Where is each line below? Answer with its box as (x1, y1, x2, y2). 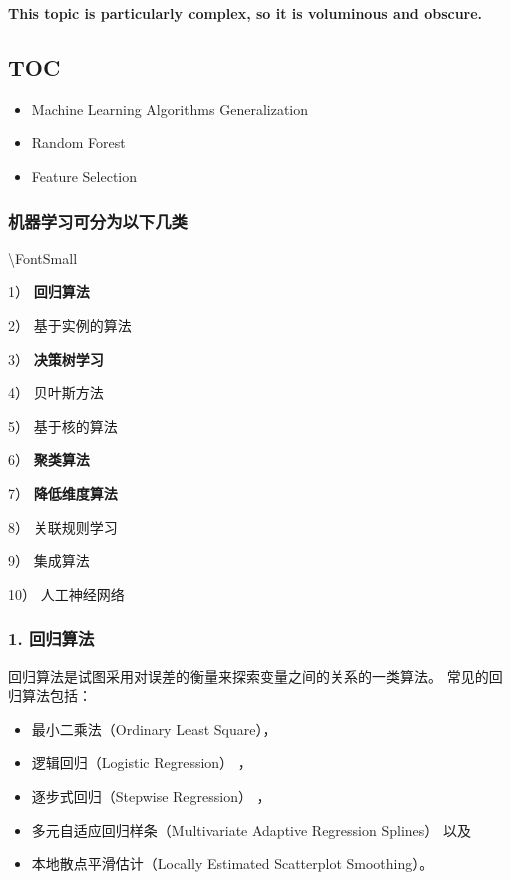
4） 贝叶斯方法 (8, 382, 104, 403)
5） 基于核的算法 (8, 415, 118, 436)
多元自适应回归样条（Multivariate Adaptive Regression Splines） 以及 (31, 819, 471, 840)
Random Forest (31, 132, 126, 153)
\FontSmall (8, 247, 78, 268)
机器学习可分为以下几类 (8, 208, 188, 233)
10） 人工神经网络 (8, 583, 125, 604)
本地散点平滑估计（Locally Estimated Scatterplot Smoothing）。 (31, 853, 434, 874)
